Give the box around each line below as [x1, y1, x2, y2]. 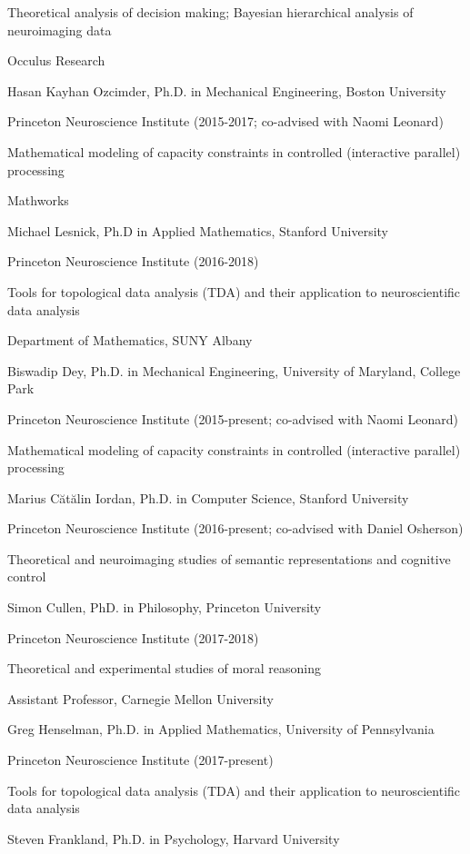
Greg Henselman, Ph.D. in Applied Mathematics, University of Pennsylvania [7, 720, 435, 739]
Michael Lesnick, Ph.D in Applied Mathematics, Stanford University [7, 221, 388, 240]
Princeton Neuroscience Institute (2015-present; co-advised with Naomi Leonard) [7, 409, 458, 428]
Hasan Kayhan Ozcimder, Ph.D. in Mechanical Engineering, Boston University [7, 81, 446, 100]
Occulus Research [7, 51, 105, 70]
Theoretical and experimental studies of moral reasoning [7, 659, 321, 678]
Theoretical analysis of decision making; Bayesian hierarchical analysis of [7, 3, 414, 21]
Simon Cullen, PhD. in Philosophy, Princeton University [7, 598, 322, 617]
